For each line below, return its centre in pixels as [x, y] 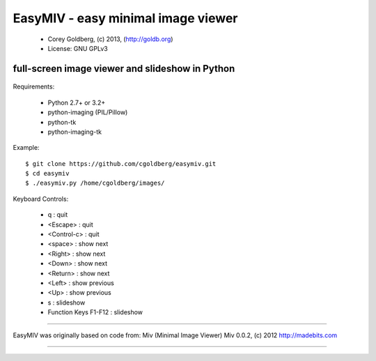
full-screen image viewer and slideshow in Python [124, 69]
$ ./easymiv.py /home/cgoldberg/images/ [95, 183]
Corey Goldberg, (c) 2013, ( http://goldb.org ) [110, 39]
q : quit [58, 215]
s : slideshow [66, 302]
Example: [26, 148]
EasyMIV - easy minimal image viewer [125, 18]
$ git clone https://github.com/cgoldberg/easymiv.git [121, 163]
